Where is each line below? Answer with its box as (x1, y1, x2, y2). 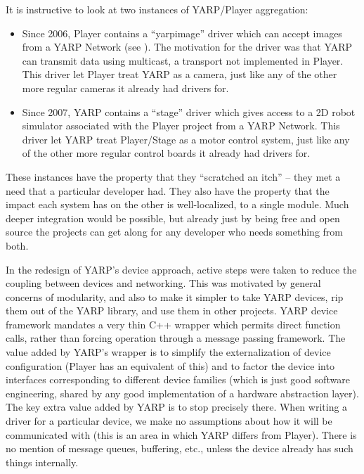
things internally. (6, 454, 79, 469)
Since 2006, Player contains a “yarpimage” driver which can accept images (22, 25, 342, 40)
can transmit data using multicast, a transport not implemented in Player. (22, 53, 344, 68)
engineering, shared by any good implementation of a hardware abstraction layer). (6, 385, 359, 400)
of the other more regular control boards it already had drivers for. (22, 146, 311, 160)
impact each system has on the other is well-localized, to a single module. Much (6, 197, 349, 212)
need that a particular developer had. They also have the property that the (6, 183, 330, 198)
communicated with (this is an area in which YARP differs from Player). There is (6, 427, 357, 442)
